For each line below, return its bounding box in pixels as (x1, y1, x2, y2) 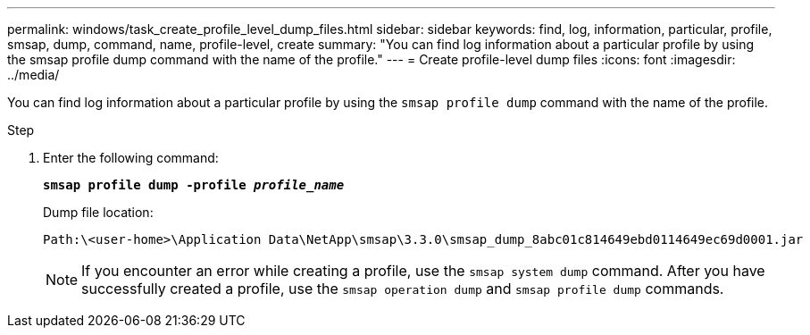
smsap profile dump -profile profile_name (43, 178, 345, 192)
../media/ (7, 67, 60, 82)
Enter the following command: (43, 150, 219, 165)
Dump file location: (43, 205, 154, 220)
